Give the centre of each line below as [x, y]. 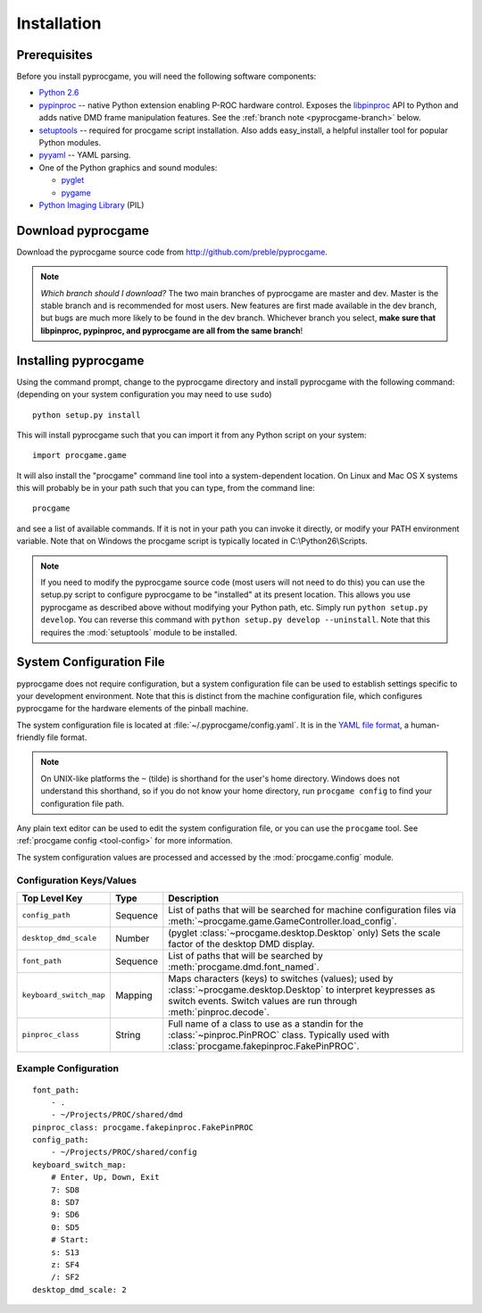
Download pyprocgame [83, 231]
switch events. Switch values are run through [262, 1001]
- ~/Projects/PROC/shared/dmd [116, 1115]
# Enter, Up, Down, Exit [105, 1177]
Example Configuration [68, 1068]
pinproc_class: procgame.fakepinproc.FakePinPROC [143, 1127]
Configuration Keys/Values [77, 880]
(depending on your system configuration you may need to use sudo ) [144, 395]
